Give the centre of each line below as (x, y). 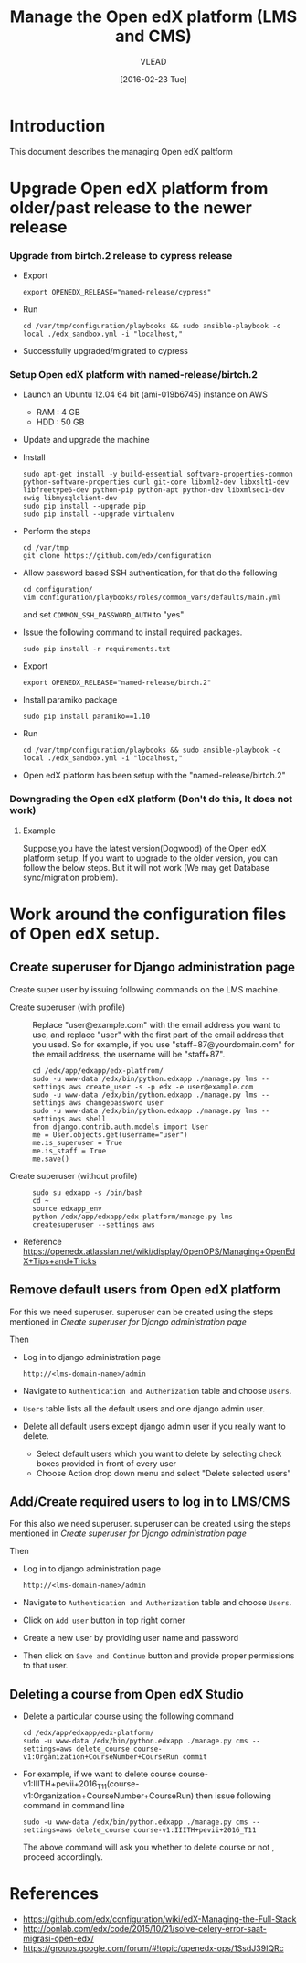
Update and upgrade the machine (86, 440)
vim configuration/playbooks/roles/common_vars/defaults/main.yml (152, 598)
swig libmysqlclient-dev (70, 499)
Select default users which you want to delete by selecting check (159, 1453)
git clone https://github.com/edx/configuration (117, 556)
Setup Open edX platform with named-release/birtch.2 (134, 375)
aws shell (88, 1119)
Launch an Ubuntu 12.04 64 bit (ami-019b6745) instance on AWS (145, 394)
